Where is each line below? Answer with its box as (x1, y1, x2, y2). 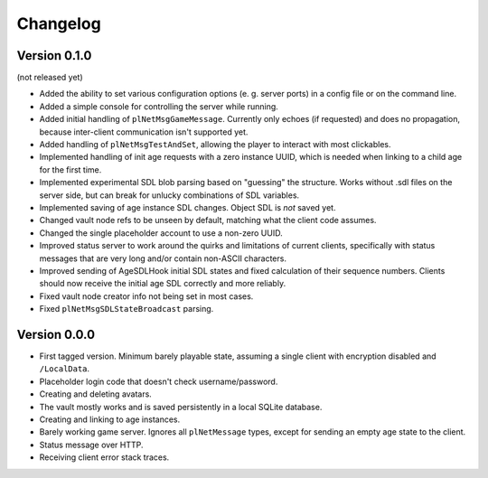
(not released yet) (16, 72, 83, 83)
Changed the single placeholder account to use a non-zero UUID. (39, 227, 284, 239)
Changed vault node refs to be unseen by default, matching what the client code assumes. (39, 215, 377, 226)
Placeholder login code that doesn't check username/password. (39, 376, 278, 387)
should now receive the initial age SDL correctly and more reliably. (39, 278, 286, 289)
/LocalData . (39, 363, 90, 374)
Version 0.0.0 (16, 326, 95, 342)
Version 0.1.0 (16, 48, 92, 63)
